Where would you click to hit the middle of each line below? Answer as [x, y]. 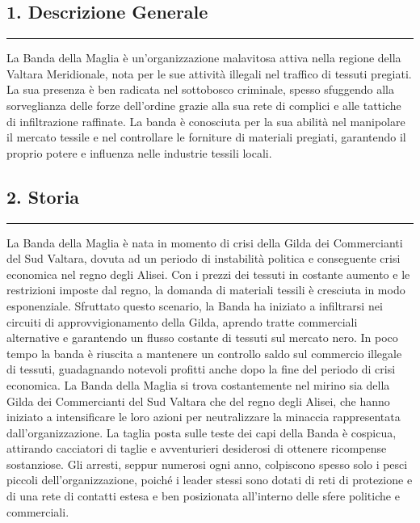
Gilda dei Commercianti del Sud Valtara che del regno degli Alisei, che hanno [198, 401]
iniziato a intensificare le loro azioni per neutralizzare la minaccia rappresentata [204, 417]
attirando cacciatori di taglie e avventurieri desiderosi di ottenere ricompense [197, 448]
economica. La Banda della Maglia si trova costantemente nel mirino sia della [198, 384]
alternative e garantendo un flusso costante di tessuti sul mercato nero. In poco [202, 337]
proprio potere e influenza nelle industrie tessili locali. [139, 152]
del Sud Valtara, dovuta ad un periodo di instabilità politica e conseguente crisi [204, 258]
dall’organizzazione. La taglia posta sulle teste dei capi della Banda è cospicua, [202, 432]
